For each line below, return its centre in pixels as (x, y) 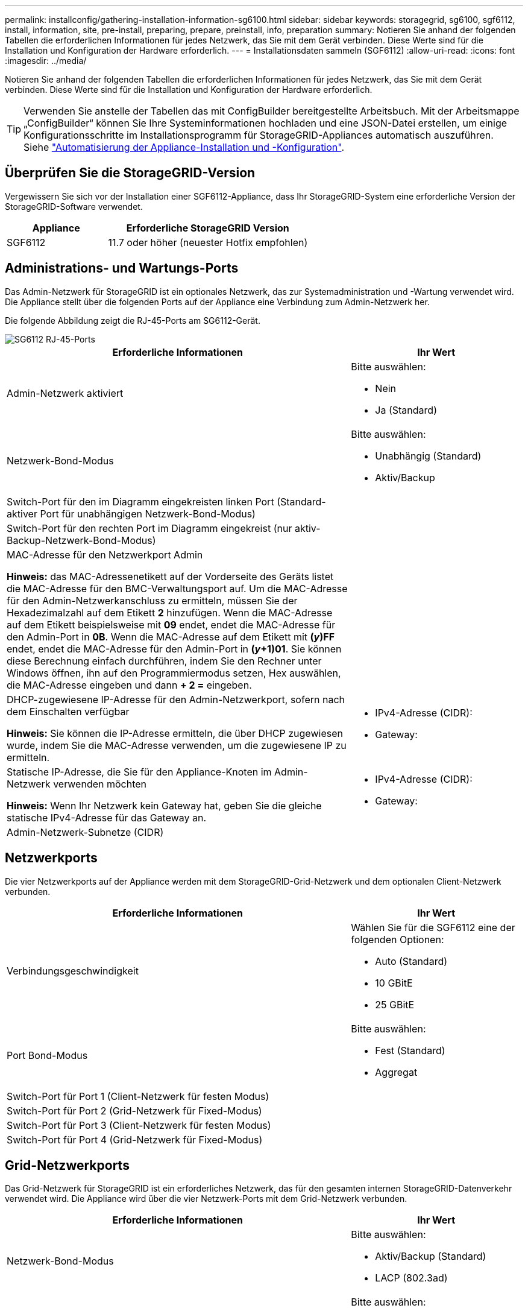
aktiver (22, 513)
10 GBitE (394, 983)
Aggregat (396, 1072)
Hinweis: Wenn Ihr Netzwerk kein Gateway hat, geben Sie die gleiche (164, 805)
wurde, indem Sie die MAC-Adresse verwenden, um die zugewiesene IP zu (177, 745)
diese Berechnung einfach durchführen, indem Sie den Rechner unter (164, 661)
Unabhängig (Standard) (428, 456)
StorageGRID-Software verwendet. (74, 206)
